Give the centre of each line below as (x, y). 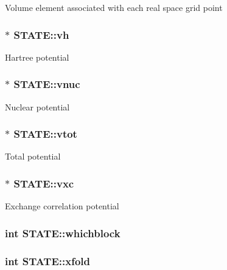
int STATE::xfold (47, 261)
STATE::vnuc (47, 84)
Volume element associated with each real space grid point (114, 7)
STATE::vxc (44, 183)
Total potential (33, 156)
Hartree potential (37, 57)
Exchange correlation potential (62, 206)
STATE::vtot (45, 134)
